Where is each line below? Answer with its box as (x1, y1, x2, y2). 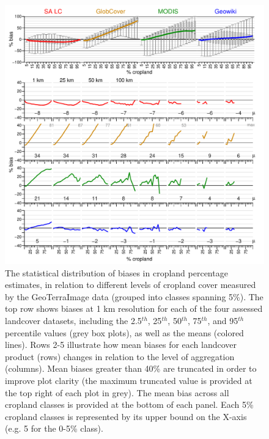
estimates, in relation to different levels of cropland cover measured (5, 278, 256, 291)
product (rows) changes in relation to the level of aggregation (5, 350, 235, 363)
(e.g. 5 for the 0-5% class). (5, 422, 103, 435)
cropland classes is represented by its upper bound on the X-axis (5, 410, 247, 422)
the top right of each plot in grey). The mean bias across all (5, 386, 229, 399)
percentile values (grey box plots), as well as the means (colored (5, 326, 244, 339)
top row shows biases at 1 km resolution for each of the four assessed (5, 302, 263, 315)
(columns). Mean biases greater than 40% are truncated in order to (5, 362, 257, 375)
